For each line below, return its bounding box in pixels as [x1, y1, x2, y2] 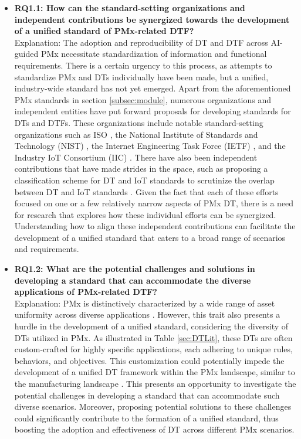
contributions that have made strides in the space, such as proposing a [14, 162, 268, 175]
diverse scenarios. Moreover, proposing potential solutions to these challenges [14, 400, 292, 413]
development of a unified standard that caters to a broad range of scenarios [14, 231, 286, 243]
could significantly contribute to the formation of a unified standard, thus [14, 411, 279, 424]
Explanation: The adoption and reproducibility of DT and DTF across [14, 36, 268, 48]
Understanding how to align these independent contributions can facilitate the [14, 220, 296, 232]
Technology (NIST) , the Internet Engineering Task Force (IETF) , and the [14, 139, 286, 152]
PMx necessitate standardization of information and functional [40, 47, 267, 60]
